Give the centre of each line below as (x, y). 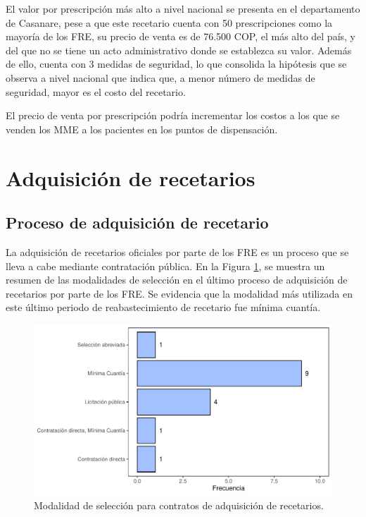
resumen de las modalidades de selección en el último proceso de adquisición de (177, 280)
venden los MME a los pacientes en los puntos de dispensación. (142, 129)
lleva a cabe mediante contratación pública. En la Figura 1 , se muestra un (165, 266)
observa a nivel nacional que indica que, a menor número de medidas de (160, 77)
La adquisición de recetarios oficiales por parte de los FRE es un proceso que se (177, 251)
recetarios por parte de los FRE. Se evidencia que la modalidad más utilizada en (179, 293)
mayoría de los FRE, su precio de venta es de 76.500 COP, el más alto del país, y (181, 36)
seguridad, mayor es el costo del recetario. (96, 91)
